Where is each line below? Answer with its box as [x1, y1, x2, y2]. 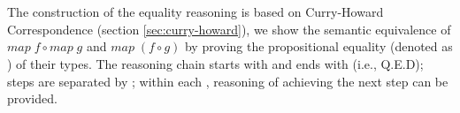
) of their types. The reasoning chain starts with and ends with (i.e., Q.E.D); [7, 54, 424, 72]
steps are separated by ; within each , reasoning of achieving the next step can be [7, 72, 448, 90]
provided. [7, 89, 57, 108]
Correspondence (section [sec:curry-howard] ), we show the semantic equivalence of [7, 19, 451, 38]
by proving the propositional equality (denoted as [184, 37, 453, 56]
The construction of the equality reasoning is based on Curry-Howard [7, 3, 384, 21]
